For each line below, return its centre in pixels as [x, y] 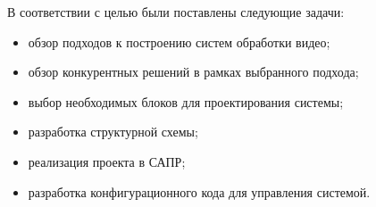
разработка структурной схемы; [113, 132]
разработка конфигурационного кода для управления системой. [199, 191]
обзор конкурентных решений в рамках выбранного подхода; [193, 72]
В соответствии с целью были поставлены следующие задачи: [176, 12]
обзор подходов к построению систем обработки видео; [179, 41]
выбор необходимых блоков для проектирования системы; [186, 101]
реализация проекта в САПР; [107, 161]
